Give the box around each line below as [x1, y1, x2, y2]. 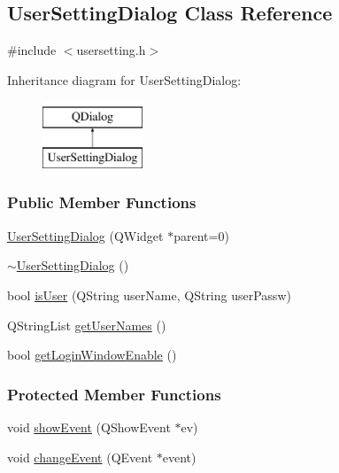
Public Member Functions [7, 191, 196, 213]
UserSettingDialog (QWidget [7, 226, 164, 244]
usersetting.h [76, 41, 146, 59]
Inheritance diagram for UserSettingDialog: [7, 70, 242, 89]
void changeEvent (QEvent [7, 447, 153, 466]
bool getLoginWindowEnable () [7, 345, 177, 364]
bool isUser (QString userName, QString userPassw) [7, 285, 291, 304]
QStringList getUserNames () [7, 315, 166, 334]
